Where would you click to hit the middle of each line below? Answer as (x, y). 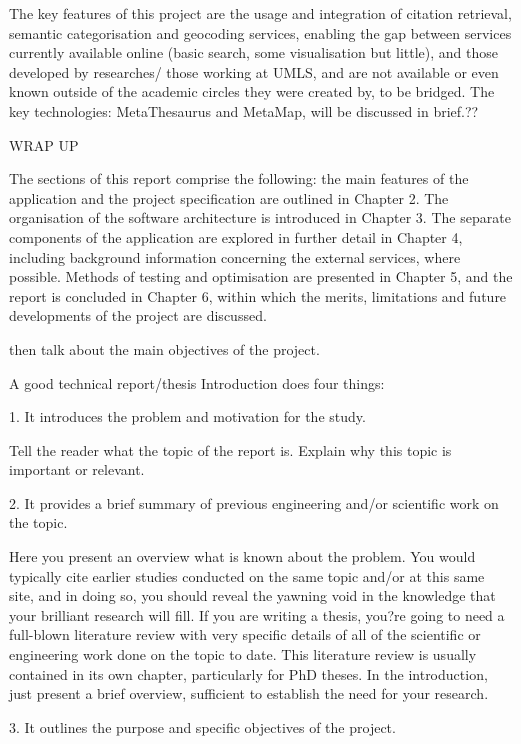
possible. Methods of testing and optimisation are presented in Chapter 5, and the (261, 276)
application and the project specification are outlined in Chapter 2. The (229, 197)
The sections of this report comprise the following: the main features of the (239, 178)
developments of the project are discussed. (138, 315)
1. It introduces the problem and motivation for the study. (187, 416)
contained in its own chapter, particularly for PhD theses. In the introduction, (248, 673)
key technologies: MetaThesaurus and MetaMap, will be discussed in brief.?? (244, 110)
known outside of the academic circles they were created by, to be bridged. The (252, 91)
